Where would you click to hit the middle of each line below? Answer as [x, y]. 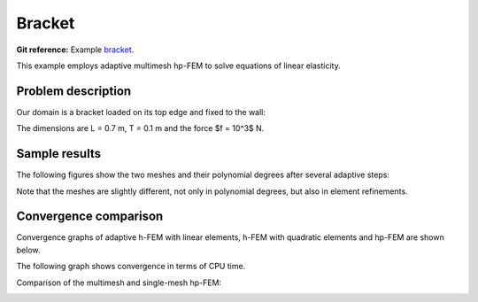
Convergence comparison [90, 217]
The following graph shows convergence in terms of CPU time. [131, 267]
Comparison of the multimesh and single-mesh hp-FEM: [119, 283]
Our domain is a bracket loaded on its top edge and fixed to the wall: [141, 112]
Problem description [74, 91]
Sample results [59, 154]
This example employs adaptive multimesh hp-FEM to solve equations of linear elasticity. [178, 66]
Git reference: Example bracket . [75, 50]
